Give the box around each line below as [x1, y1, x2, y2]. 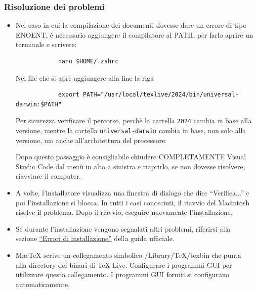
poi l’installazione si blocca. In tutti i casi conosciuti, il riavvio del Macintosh [15, 197, 250, 207]
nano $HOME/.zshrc [58, 58, 119, 65]
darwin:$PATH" [15, 100, 62, 108]
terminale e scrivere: [15, 39, 77, 49]
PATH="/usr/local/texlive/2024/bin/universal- [83, 91, 239, 98]
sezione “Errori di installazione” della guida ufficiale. [15, 233, 174, 243]
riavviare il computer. [15, 171, 81, 181]
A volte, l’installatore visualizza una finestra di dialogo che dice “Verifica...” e [15, 188, 250, 198]
